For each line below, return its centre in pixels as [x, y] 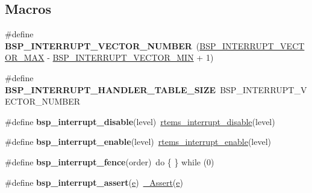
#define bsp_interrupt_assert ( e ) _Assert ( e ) [94, 182]
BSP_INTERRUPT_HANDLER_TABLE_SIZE [111, 89]
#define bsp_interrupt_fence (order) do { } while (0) [110, 161]
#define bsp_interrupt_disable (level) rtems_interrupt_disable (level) [140, 121]
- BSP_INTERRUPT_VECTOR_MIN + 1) [130, 57]
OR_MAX [25, 57]
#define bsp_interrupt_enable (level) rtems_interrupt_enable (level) [138, 142]
